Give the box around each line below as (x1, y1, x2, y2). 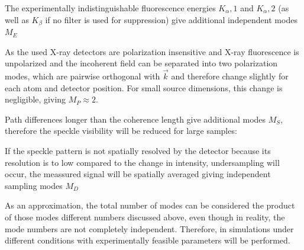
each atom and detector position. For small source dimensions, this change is (5, 81, 283, 94)
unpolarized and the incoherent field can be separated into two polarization (5, 57, 278, 69)
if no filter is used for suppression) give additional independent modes (45, 13, 297, 25)
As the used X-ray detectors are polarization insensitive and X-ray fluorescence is (5, 45, 299, 57)
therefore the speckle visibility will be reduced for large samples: (5, 124, 237, 137)
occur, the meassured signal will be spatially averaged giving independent (5, 168, 271, 180)
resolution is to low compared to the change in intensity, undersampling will (5, 156, 280, 168)
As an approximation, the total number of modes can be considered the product (5, 199, 295, 211)
